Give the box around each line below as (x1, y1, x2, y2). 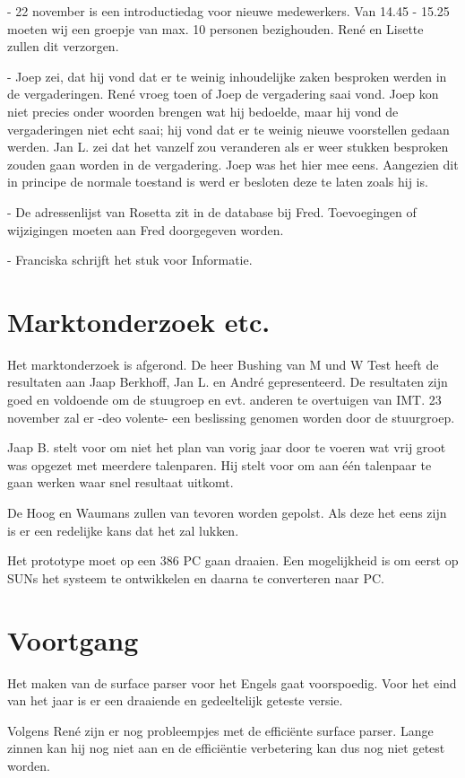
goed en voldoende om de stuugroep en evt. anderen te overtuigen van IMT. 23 (7, 390, 442, 409)
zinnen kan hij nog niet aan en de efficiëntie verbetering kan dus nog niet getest (7, 739, 445, 757)
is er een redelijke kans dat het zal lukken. (7, 520, 239, 539)
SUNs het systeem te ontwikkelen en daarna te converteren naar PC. (7, 568, 384, 587)
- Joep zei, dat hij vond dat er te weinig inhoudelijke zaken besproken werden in (7, 66, 447, 85)
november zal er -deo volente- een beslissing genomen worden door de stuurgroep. (7, 407, 455, 426)
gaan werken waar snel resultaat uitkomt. (7, 473, 234, 492)
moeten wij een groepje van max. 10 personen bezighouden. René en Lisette (7, 19, 424, 38)
